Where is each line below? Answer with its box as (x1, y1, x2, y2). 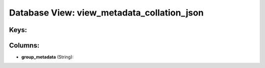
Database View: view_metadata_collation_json (9, 7, 204, 18)
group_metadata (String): (21, 54, 74, 60)
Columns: (9, 41, 40, 50)
